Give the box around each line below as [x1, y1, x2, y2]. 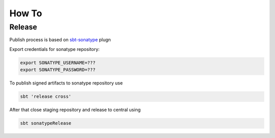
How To [9, 8, 42, 19]
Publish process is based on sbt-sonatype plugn [9, 37, 112, 43]
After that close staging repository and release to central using [9, 107, 141, 113]
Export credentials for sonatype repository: [9, 46, 100, 52]
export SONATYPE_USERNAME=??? [20, 60, 96, 66]
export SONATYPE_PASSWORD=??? [20, 67, 96, 73]
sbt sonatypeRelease [20, 120, 71, 126]
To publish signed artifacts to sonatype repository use [9, 80, 123, 86]
